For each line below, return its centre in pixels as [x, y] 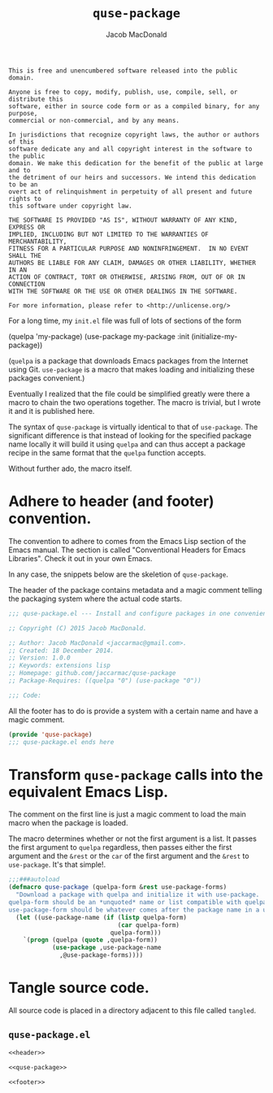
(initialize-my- [214, 336]
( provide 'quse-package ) [50, 734]
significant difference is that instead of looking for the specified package [130, 435]
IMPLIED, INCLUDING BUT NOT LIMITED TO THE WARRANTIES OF [108, 234]
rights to [25, 198]
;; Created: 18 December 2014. [61, 651]
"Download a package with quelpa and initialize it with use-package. [138, 895]
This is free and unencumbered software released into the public [123, 71]
